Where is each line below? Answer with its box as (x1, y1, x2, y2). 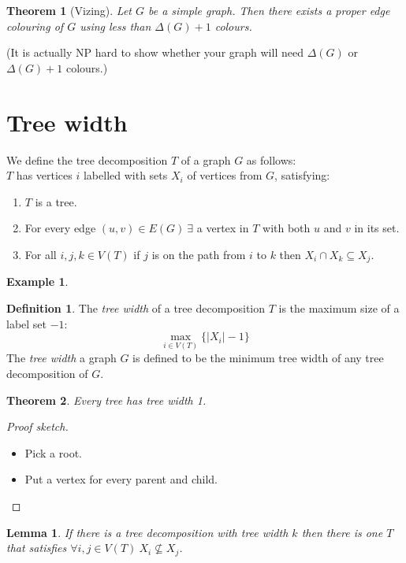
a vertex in (196, 220, 249, 236)
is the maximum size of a (278, 299, 400, 316)
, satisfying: (274, 167, 330, 183)
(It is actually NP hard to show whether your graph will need (6, 44, 304, 61)
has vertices (16, 167, 73, 183)
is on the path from (151, 246, 246, 262)
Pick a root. (24, 444, 82, 461)
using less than (80, 17, 151, 34)
